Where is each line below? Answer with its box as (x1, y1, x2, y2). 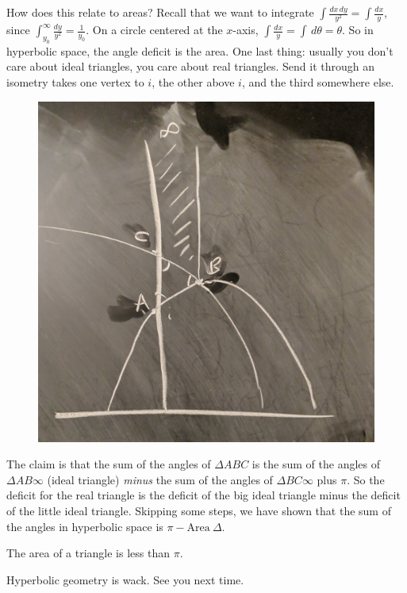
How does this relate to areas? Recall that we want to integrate (6, 4, 314, 20)
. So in (342, 21, 374, 38)
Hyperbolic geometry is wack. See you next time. (6, 571, 244, 587)
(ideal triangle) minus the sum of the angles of (47, 471, 273, 487)
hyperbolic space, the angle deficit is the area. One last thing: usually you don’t (6, 42, 394, 59)
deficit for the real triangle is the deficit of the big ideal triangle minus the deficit (6, 487, 401, 503)
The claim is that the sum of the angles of (6, 456, 211, 472)
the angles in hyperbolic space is (6, 518, 163, 534)
